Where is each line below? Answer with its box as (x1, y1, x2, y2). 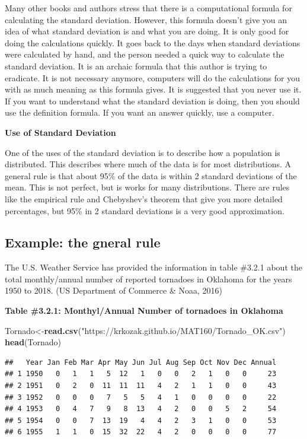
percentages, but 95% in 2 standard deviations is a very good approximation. (5, 204, 284, 217)
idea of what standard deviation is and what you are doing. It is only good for (5, 25, 289, 37)
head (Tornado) (5, 336, 62, 348)
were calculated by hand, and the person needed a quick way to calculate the (5, 48, 284, 61)
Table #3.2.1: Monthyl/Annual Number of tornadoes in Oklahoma (5, 304, 283, 317)
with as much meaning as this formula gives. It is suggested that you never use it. (5, 83, 302, 96)
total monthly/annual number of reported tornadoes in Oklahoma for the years (5, 272, 292, 285)
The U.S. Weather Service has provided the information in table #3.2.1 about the (5, 261, 302, 273)
